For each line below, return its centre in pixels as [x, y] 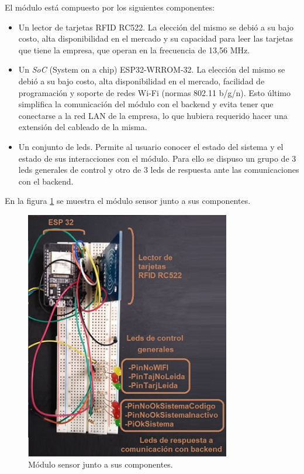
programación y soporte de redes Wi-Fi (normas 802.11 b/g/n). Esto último [155, 92]
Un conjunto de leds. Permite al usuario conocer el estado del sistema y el [151, 146]
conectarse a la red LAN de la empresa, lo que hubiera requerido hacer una [153, 115]
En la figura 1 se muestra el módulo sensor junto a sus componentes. [128, 201]
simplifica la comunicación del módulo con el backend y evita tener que [146, 104]
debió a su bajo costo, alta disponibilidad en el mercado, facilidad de [141, 81]
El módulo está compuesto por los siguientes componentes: [110, 7]
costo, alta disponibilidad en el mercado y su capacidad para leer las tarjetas [156, 38]
